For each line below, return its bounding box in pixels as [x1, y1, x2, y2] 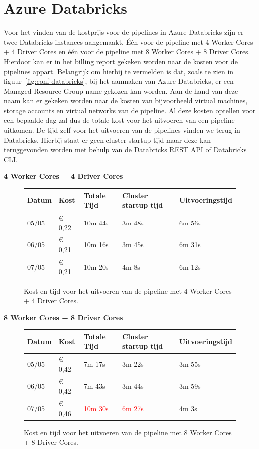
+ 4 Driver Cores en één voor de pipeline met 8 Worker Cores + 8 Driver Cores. [4, 46, 250, 57]
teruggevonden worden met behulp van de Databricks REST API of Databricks [4, 144, 247, 155]
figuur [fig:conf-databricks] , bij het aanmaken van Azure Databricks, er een [4, 76, 234, 86]
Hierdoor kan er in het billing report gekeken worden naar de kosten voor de [4, 56, 238, 66]
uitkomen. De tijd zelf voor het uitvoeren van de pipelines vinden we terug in [4, 125, 240, 135]
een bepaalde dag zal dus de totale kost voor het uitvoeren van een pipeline [4, 115, 235, 125]
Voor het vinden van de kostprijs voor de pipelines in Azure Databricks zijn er [4, 27, 244, 37]
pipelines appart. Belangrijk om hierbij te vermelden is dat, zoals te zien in [4, 66, 234, 76]
